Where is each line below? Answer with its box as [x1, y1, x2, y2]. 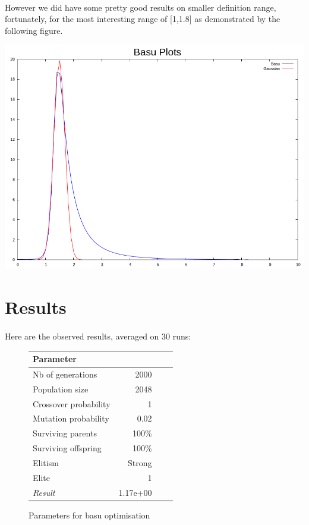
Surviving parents [33, 427, 97, 439]
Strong [128, 456, 152, 469]
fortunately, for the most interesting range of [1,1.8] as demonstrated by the [5, 12, 280, 25]
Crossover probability [33, 397, 111, 410]
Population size [33, 382, 89, 395]
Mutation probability [33, 412, 109, 425]
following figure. [5, 24, 63, 36]
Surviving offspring [33, 442, 102, 454]
